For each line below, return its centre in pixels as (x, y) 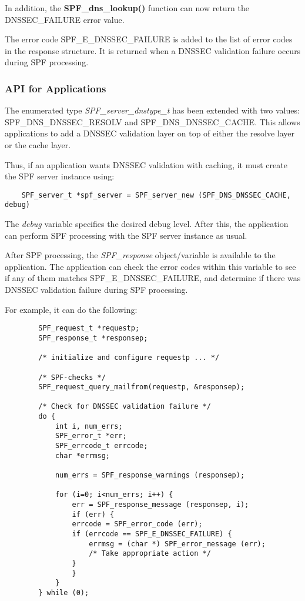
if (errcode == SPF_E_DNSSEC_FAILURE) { (152, 534)
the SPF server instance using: (60, 176)
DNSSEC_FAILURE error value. (65, 19)
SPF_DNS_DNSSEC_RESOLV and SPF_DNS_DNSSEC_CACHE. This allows (152, 121)
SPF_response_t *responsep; (93, 338)
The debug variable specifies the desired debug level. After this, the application (147, 224)
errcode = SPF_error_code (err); (137, 524)
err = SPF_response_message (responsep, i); (160, 505)
